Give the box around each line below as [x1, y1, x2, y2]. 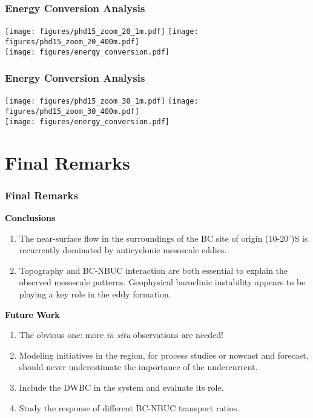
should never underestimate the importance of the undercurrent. [19, 360, 258, 373]
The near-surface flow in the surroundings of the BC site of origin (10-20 [19, 231, 289, 244]
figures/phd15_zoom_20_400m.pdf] [5, 37, 139, 46]
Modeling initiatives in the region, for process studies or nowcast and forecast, [19, 348, 309, 361]
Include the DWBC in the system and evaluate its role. [19, 380, 224, 393]
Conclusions [5, 211, 56, 224]
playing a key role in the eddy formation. [19, 287, 171, 300]
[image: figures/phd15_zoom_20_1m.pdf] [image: [5, 27, 199, 36]
